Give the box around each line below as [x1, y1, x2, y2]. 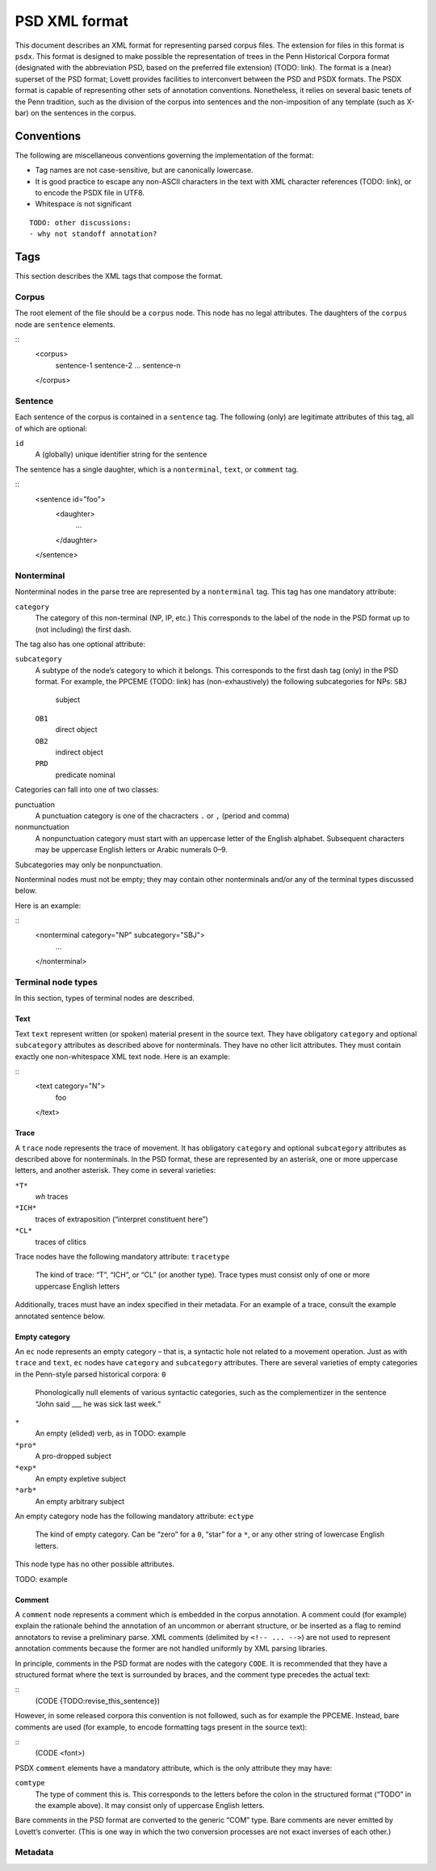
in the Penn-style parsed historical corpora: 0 [15, 1369, 166, 1379]
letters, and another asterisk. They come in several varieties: [15, 1166, 216, 1175]
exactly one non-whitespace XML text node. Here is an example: [15, 1051, 230, 1062]
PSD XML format [15, 12, 128, 30]
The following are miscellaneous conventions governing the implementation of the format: [15, 150, 314, 160]
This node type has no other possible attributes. [15, 1559, 175, 1569]
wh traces [35, 1192, 69, 1201]
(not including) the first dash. [35, 624, 132, 634]
